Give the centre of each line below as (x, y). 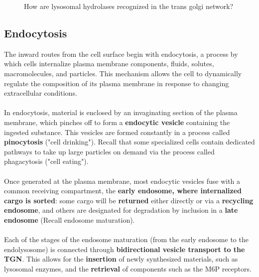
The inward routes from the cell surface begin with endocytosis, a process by (121, 54)
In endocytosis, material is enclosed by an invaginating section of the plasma (121, 112)
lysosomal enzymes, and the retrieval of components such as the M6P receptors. (128, 268)
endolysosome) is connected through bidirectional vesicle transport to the (125, 249)
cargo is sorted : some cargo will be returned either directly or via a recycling (129, 200)
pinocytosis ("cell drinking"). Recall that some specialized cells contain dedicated (129, 142)
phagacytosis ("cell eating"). (46, 161)
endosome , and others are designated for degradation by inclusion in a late (121, 210)
